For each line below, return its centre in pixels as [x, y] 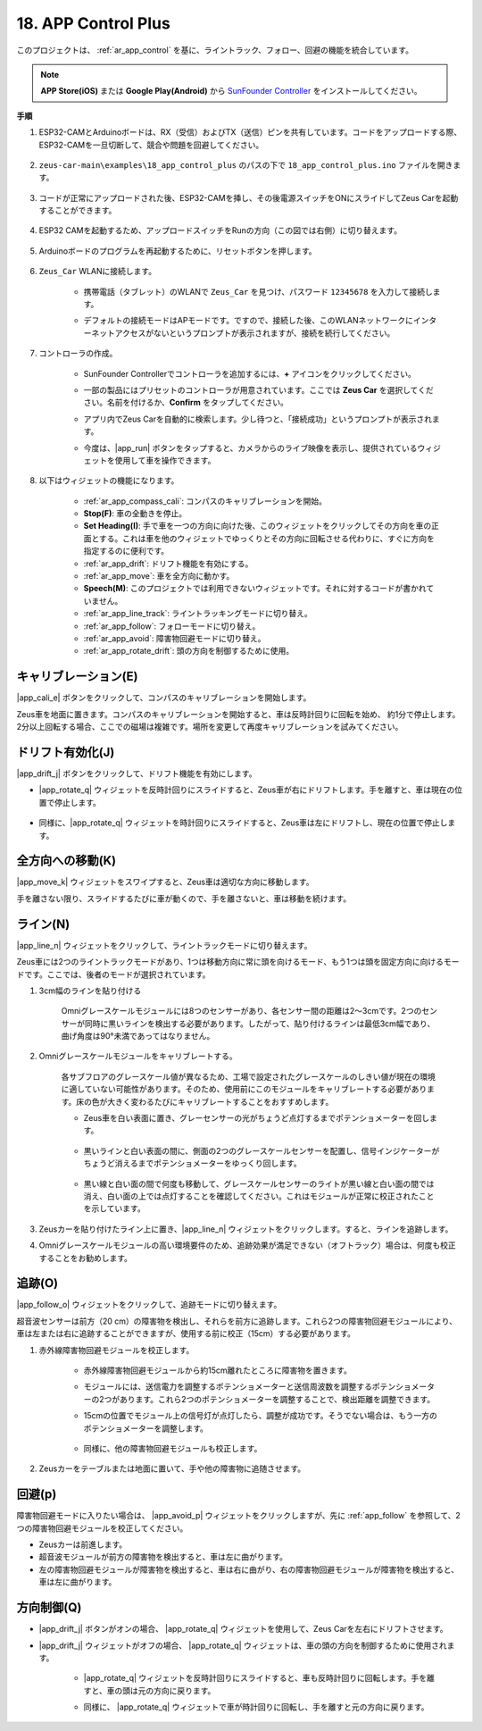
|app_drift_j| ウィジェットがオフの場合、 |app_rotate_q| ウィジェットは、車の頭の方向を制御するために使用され [243, 1645]
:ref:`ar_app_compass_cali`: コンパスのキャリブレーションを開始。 [205, 501]
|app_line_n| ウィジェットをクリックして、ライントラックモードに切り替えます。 [164, 945]
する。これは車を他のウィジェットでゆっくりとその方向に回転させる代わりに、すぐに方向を [266, 538]
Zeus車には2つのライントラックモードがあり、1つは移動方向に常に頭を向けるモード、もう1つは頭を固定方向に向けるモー [238, 962]
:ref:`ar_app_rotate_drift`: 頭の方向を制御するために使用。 [189, 651]
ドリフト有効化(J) [66, 752]
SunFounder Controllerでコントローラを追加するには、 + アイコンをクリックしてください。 [250, 373]
